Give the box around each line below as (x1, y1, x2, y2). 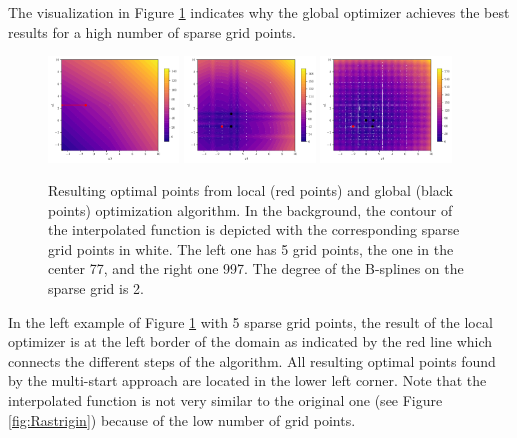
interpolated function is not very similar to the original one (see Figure (8, 390, 443, 411)
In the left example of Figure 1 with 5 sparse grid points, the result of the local (8, 311, 493, 332)
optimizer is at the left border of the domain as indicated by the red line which (8, 331, 493, 352)
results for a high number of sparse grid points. (8, 21, 296, 42)
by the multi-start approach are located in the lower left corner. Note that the (8, 370, 487, 391)
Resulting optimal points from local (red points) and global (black (48, 180, 453, 201)
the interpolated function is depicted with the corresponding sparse (48, 219, 460, 240)
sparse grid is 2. (48, 278, 144, 299)
